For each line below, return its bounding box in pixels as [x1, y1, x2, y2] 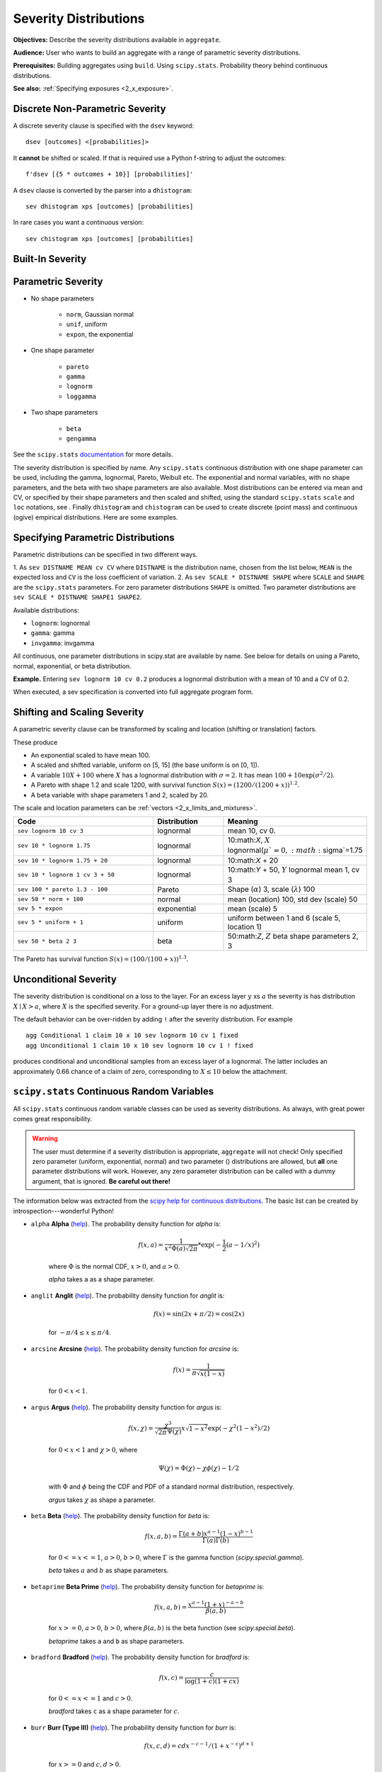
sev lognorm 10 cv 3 [17, 826, 84, 834]
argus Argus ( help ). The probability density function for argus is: [30, 1403, 222, 1411]
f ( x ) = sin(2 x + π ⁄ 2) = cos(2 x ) [153, 1310, 245, 1318]
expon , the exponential [66, 330, 134, 338]
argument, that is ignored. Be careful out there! [32, 1177, 171, 1185]
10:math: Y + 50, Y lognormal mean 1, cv [227, 865, 360, 875]
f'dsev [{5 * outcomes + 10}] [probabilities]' [25, 170, 194, 179]
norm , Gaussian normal [66, 310, 134, 319]
